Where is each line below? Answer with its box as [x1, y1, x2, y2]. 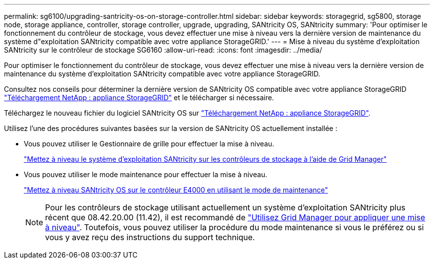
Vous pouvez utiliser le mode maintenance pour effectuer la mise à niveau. [24, 170, 268, 179]
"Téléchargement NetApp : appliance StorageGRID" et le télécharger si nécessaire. [4, 93, 274, 102]
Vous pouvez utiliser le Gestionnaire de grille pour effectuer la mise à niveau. [24, 139, 274, 148]
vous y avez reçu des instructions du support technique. [45, 232, 255, 242]
